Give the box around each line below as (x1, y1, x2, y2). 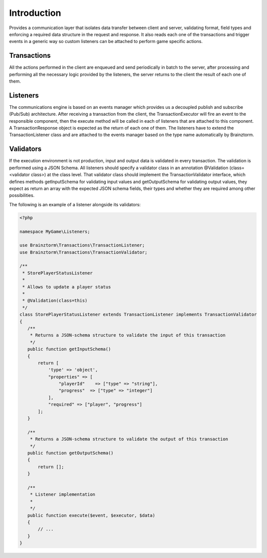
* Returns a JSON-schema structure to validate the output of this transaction (30, 436, 228, 442)
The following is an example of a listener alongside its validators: (9, 201, 141, 207)
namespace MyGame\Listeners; (19, 229, 90, 234)
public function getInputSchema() (27, 346, 111, 352)
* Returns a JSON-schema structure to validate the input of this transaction (30, 332, 226, 338)
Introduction (9, 7, 61, 18)
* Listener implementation (30, 492, 96, 497)
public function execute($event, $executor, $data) (27, 512, 155, 518)
